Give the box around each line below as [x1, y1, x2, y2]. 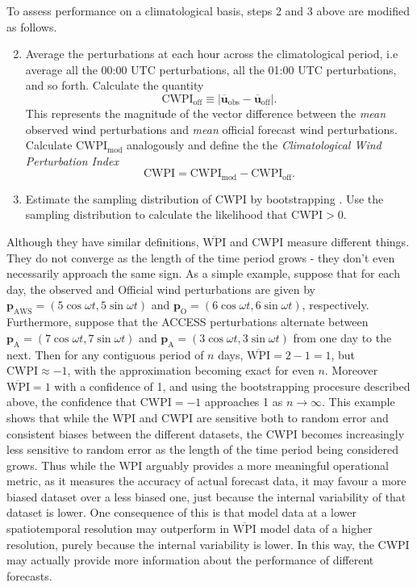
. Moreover [324, 362, 378, 379]
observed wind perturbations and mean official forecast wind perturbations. [25, 120, 398, 137]
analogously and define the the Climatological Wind [127, 136, 382, 153]
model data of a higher [260, 520, 373, 537]
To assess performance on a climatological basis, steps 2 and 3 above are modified [6, 2, 411, 19]
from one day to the [293, 329, 392, 346]
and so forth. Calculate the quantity [25, 77, 204, 94]
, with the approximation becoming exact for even [67, 362, 315, 379]
